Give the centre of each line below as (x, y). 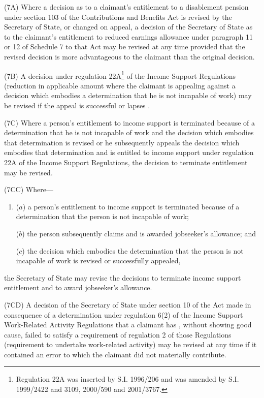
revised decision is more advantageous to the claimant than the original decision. (129, 56)
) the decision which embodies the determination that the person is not (133, 250)
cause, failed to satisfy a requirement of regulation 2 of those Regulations (118, 334)
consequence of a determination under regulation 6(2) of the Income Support (124, 314)
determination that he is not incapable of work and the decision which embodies (129, 132)
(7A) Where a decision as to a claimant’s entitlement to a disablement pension (126, 7)
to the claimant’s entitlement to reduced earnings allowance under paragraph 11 (128, 36)
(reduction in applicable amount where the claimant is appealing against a (120, 85)
